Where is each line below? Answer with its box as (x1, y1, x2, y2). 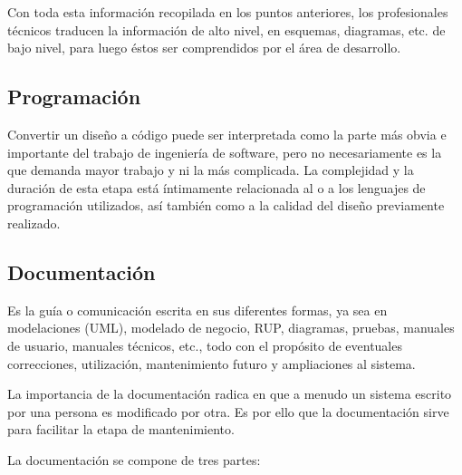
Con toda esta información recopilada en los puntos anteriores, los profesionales (7, 3, 448, 21)
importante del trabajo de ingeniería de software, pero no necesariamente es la (7, 142, 442, 161)
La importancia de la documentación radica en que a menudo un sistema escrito (7, 384, 452, 403)
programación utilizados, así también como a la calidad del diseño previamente (7, 196, 445, 215)
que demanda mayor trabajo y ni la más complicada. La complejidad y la (7, 160, 414, 179)
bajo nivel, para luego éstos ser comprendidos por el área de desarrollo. (7, 38, 401, 57)
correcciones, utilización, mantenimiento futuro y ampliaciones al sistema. (7, 354, 416, 373)
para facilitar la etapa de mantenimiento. (7, 420, 235, 439)
